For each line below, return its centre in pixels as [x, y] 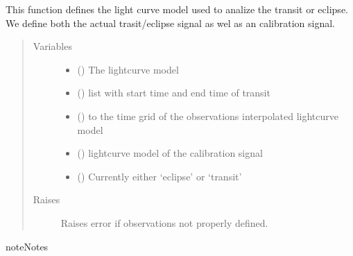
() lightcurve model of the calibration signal [170, 153]
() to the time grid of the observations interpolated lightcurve [208, 116]
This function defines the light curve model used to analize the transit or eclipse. [177, 9]
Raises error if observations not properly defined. [164, 222]
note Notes [27, 246]
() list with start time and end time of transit [174, 93]
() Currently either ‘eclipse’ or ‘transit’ [160, 176]
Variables [52, 46]
